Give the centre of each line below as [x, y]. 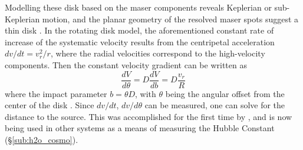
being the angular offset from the [225, 93]
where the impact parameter [56, 93]
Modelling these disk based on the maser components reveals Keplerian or [138, 7]
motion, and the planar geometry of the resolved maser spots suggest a [170, 19]
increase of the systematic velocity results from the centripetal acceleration [140, 41]
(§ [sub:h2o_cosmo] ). [42, 139]
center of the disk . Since [50, 105]
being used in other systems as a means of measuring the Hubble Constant [140, 128]
